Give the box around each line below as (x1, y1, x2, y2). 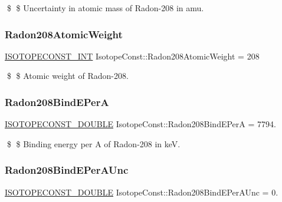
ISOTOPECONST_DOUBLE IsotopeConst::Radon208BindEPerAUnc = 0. (5, 186, 278, 198)
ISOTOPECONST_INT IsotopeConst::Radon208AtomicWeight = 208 (5, 49, 260, 62)
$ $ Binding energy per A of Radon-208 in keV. (6, 137, 181, 150)
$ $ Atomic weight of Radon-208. (6, 69, 129, 82)
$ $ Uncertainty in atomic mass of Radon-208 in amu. (6, 2, 204, 14)
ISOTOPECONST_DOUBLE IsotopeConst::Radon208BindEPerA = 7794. (5, 118, 276, 130)
